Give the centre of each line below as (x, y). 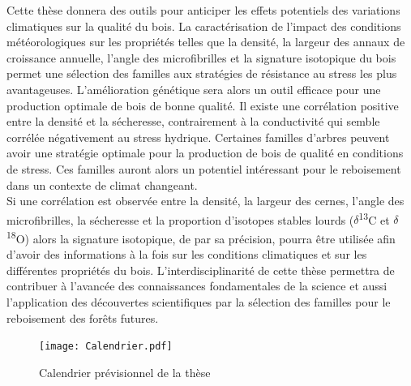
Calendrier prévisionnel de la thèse (125, 372)
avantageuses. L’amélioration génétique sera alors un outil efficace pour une (194, 89)
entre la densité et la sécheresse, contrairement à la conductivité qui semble (193, 121)
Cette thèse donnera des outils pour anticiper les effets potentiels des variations (203, 10)
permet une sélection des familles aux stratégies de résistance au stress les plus (202, 73)
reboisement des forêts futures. (83, 317)
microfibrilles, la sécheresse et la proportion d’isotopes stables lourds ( (180, 219)
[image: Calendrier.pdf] (106, 347)
